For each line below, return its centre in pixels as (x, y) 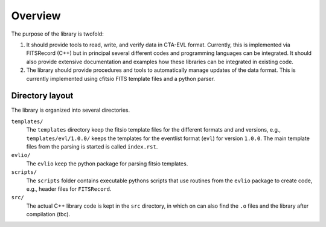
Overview (36, 16)
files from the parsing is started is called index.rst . (92, 146)
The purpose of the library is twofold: (57, 34)
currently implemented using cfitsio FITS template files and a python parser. (121, 78)
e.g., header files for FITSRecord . (69, 189)
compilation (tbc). (48, 214)
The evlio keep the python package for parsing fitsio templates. (107, 164)
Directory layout (42, 96)
